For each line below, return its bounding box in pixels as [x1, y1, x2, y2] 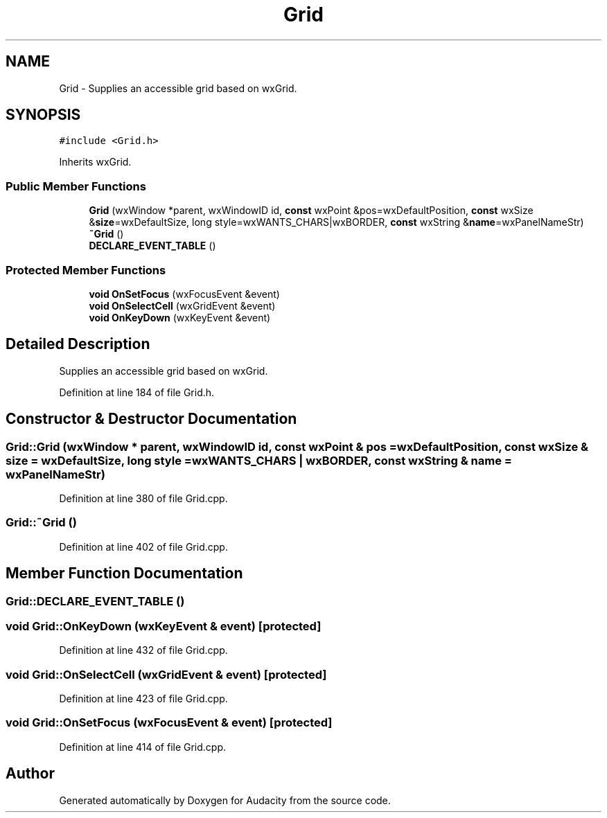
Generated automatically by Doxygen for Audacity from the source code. [59, 794, 391, 806]
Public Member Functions [6, 179, 146, 193]
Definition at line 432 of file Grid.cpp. [59, 644, 228, 657]
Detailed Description [6, 335, 150, 353]
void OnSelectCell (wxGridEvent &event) [89, 299, 276, 312]
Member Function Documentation [6, 564, 243, 583]
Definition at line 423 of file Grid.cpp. [59, 693, 228, 705]
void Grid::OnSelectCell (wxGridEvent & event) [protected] [6, 667, 327, 682]
